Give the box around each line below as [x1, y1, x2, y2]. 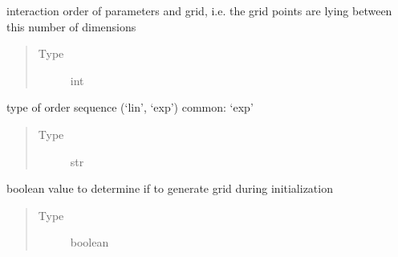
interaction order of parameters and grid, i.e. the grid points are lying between [6, 2, 392, 18]
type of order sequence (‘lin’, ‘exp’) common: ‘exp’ [6, 99, 254, 116]
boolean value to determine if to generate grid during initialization [6, 180, 333, 197]
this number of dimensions [6, 18, 136, 35]
